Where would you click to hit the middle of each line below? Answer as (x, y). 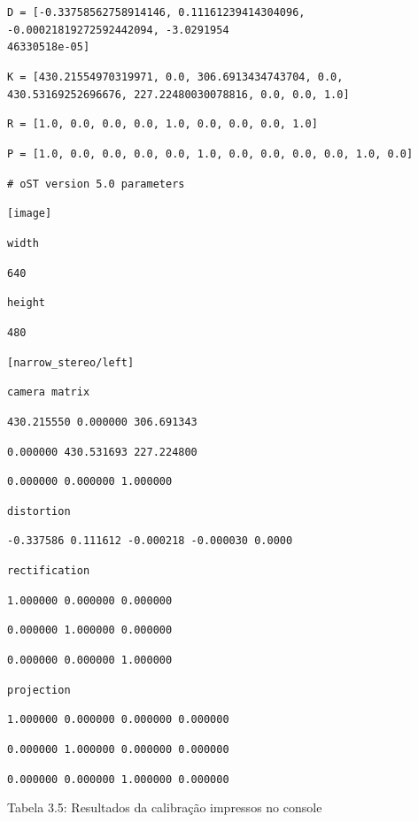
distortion (39, 511)
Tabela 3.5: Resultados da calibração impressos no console (165, 807)
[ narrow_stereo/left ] (71, 362)
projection (39, 690)
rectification (49, 571)
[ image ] (30, 214)
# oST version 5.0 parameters (96, 184)
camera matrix (49, 392)
